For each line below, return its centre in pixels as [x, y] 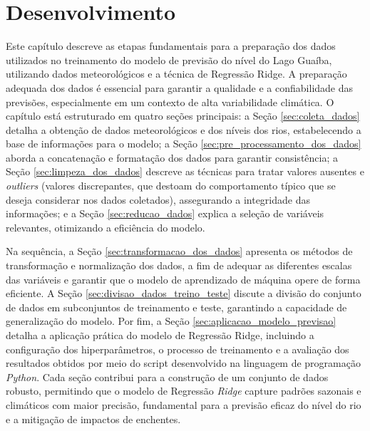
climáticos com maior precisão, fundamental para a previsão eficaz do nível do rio [184, 404]
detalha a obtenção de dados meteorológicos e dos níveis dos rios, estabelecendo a [184, 129]
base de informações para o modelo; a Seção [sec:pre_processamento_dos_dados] [184, 144]
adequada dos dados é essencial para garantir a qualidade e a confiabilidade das [180, 87]
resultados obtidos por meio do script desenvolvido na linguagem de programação [183, 363]
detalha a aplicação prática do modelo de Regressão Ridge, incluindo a [160, 335]
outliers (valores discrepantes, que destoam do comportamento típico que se [171, 186]
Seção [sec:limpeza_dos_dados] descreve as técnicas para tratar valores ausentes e [185, 171]
